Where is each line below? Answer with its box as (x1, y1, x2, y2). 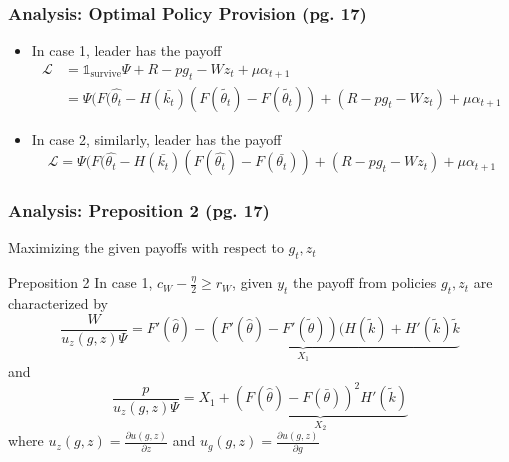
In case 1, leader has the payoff (31, 40, 222, 61)
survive (90, 69, 122, 80)
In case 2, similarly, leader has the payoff (31, 128, 282, 149)
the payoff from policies (293, 272, 437, 293)
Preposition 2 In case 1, (8, 272, 153, 293)
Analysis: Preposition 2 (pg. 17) (8, 198, 270, 223)
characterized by (8, 293, 109, 314)
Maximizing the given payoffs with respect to (8, 237, 284, 258)
